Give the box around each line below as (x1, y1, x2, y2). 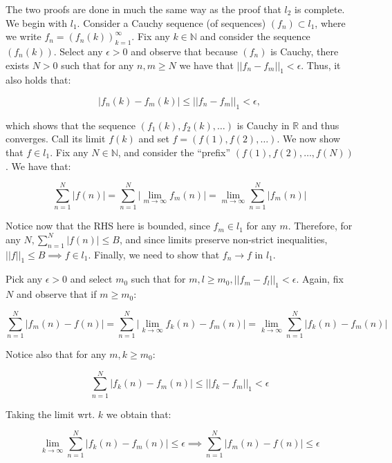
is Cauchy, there (270, 44, 339, 58)
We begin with (6, 15, 68, 30)
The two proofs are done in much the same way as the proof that (6, 2, 281, 16)
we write (6, 29, 41, 44)
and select (70, 272, 113, 286)
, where (315, 15, 346, 30)
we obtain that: (106, 406, 171, 421)
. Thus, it (301, 57, 341, 72)
